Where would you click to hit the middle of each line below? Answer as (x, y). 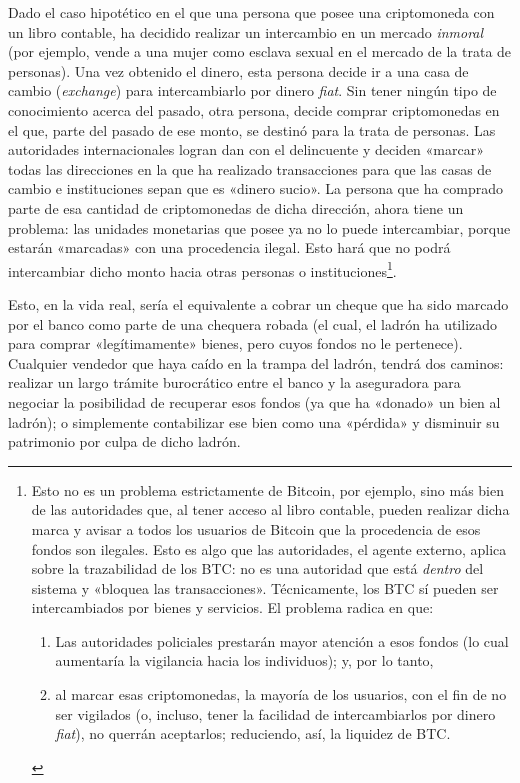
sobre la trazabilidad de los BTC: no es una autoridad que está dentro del (257, 568)
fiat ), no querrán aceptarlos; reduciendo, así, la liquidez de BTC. (253, 733)
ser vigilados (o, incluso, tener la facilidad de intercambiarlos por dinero (275, 713)
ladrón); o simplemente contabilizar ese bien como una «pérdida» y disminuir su (254, 421)
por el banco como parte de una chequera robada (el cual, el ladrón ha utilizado (253, 323)
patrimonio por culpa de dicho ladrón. (124, 441)
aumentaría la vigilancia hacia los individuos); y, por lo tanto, (244, 660)
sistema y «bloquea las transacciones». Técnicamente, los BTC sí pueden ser (265, 587)
